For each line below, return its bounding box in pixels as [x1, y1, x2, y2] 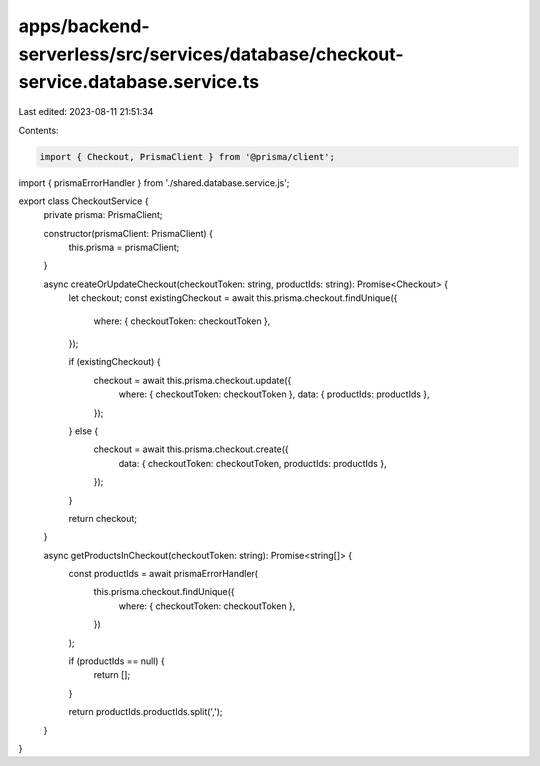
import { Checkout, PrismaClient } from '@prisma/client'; [39, 151, 335, 162]
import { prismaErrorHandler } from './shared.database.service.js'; [18, 176, 290, 189]
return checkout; [68, 512, 138, 524]
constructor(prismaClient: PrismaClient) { [43, 227, 214, 239]
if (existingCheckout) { [68, 356, 161, 368]
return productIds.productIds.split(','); [68, 706, 224, 718]
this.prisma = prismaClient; [68, 241, 180, 254]
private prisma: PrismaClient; [43, 209, 163, 221]
